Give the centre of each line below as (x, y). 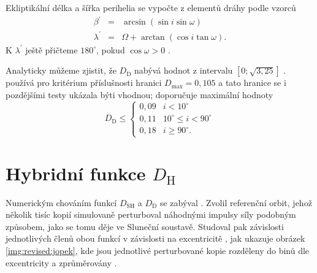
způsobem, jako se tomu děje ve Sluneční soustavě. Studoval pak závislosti (145, 226)
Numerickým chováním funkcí (61, 202)
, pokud (110, 49)
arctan (153, 37)
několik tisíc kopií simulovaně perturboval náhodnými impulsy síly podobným (151, 214)
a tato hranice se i (252, 83)
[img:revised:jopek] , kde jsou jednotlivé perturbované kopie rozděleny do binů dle (158, 251)
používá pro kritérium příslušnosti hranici (84, 83)
